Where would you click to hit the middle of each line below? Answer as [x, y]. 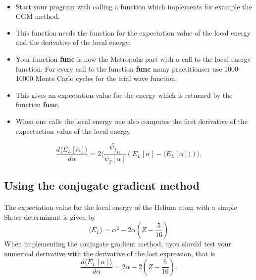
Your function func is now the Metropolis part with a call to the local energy [133, 59]
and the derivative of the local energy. [73, 42]
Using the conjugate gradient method [102, 185]
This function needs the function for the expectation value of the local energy [133, 32]
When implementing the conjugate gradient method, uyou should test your [118, 244]
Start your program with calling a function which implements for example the [134, 6]
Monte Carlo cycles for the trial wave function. [106, 78]
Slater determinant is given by [50, 217]
